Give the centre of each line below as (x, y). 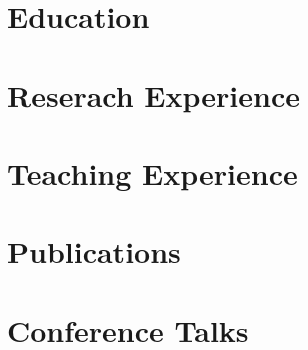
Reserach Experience (153, 94)
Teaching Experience (152, 172)
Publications (94, 251)
